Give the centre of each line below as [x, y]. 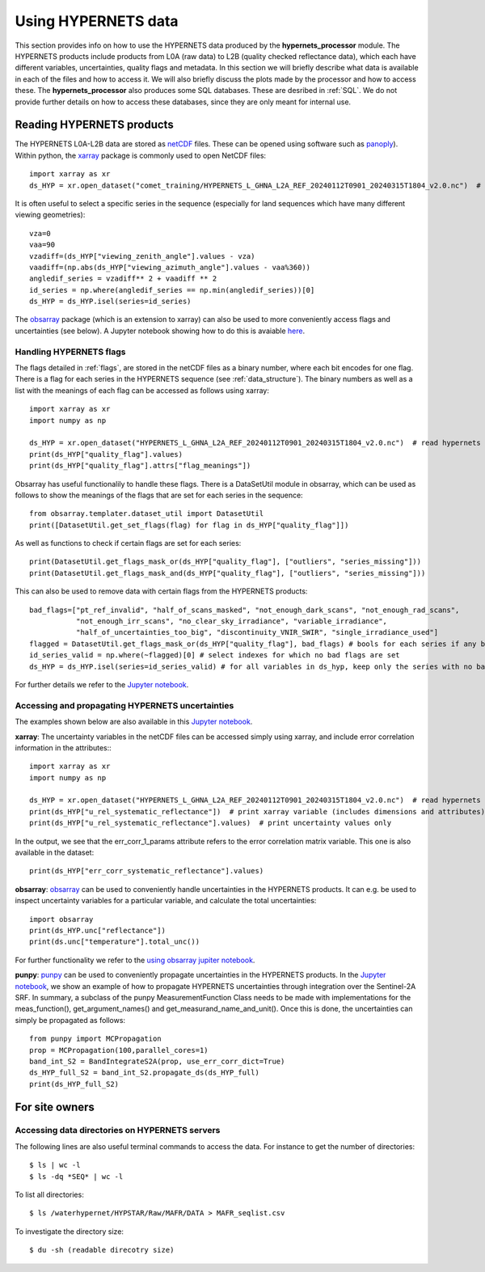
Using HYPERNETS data [97, 21]
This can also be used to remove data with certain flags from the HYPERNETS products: [161, 591]
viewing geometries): [50, 215]
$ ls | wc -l [55, 1165]
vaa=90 [42, 245]
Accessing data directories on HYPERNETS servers [118, 1130]
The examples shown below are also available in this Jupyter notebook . [134, 722]
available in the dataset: [55, 852]
